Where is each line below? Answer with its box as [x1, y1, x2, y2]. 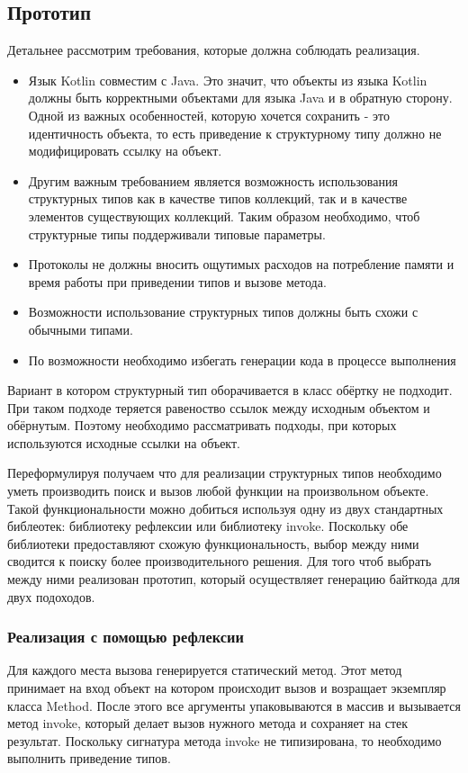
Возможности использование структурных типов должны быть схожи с [28, 302, 418, 321]
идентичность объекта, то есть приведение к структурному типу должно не [28, 123, 442, 142]
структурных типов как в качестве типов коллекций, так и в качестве [28, 189, 408, 208]
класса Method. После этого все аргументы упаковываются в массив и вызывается [7, 696, 462, 715]
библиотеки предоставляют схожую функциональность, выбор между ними [7, 534, 419, 553]
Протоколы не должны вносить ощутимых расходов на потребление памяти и [28, 255, 454, 274]
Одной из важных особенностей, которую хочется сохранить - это [28, 105, 390, 124]
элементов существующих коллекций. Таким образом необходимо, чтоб [28, 206, 420, 225]
